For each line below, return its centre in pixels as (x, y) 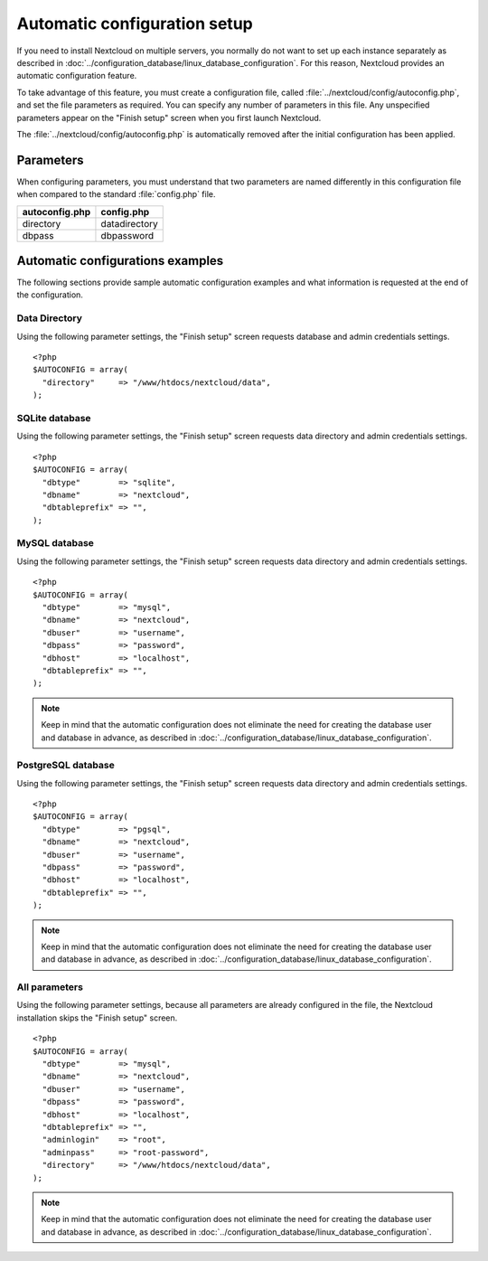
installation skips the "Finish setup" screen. (97, 1018)
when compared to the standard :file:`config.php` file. (116, 194)
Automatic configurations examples (120, 261)
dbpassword (127, 235)
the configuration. (50, 295)
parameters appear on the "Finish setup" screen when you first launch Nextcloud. (169, 118)
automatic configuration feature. (77, 76)
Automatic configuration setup (135, 24)
